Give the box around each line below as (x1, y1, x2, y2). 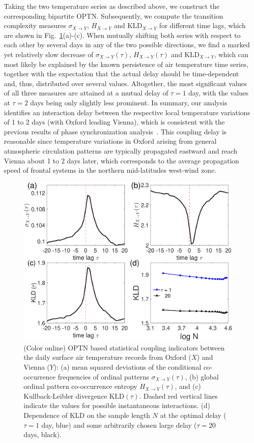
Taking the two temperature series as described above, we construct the (4, 1, 220, 11)
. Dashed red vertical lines (139, 390, 218, 401)
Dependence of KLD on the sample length (24, 410, 150, 420)
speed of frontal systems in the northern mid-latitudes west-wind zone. (4, 165, 217, 175)
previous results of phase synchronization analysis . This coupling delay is (4, 126, 227, 136)
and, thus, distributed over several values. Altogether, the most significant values (4, 78, 247, 88)
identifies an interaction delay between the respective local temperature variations (4, 107, 250, 117)
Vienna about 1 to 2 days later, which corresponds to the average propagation (4, 155, 239, 165)
